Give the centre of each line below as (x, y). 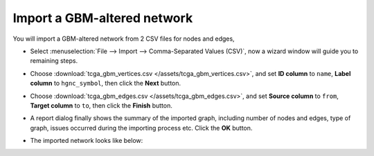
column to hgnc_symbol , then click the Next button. (106, 84)
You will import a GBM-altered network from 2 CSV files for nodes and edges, (124, 39)
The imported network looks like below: (87, 141)
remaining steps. (54, 61)
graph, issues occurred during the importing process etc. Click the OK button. (141, 128)
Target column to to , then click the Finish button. (101, 105)
